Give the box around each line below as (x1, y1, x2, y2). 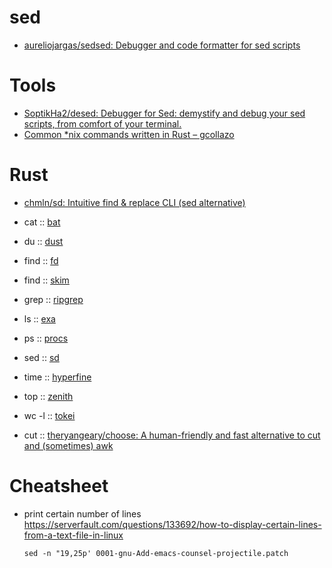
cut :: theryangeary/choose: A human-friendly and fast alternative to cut (23, 429, 321, 441)
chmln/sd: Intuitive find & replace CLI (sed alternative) (23, 196, 246, 208)
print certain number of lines (23, 507, 142, 520)
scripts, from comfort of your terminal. (23, 117, 182, 130)
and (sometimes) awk (23, 439, 114, 451)
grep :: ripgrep (23, 293, 84, 305)
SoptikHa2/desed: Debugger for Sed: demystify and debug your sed (23, 107, 306, 119)
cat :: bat (23, 216, 61, 228)
